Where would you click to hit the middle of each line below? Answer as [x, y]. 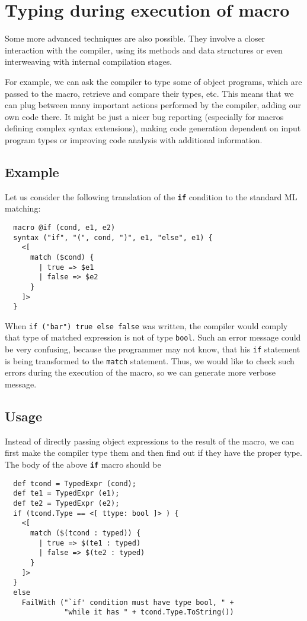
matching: [23, 208]
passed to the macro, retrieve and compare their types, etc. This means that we [149, 93]
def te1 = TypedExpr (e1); [66, 494]
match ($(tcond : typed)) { [85, 533]
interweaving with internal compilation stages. [89, 62]
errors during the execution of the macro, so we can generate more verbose [140, 372]
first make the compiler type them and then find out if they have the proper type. [153, 453]
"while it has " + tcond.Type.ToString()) [149, 612]
